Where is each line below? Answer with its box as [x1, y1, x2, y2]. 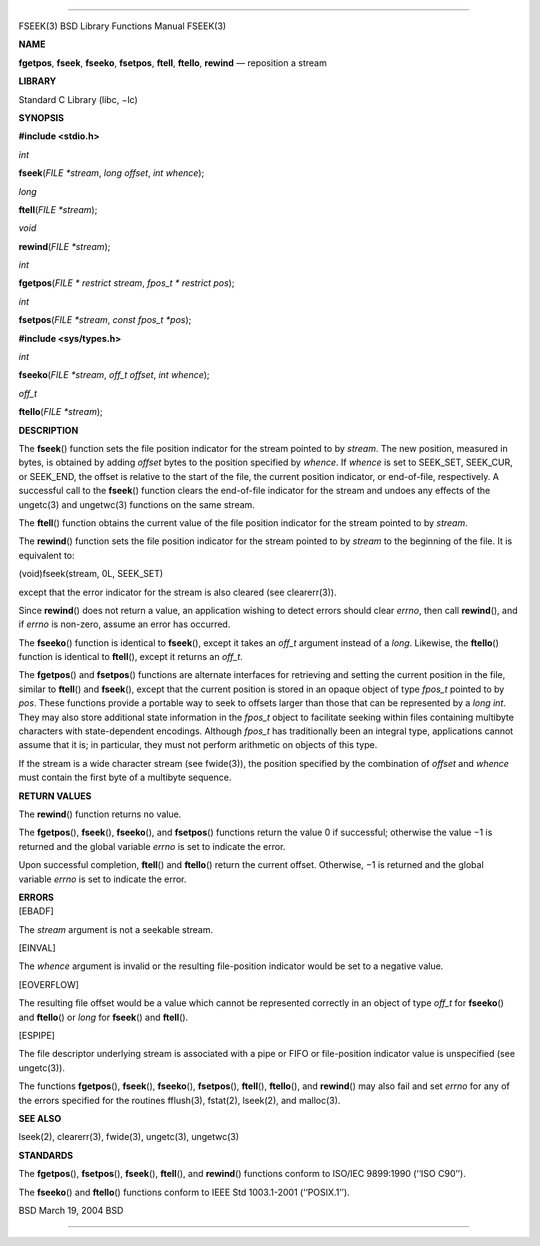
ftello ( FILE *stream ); [18, 406, 104, 418]
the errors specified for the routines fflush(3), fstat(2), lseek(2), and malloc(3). [18, 1094, 341, 1106]
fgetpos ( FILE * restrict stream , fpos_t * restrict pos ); [18, 277, 235, 289]
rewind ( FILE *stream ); [18, 240, 111, 252]
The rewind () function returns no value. [18, 808, 182, 820]
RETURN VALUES [18, 790, 92, 802]
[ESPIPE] [18, 1030, 55, 1042]
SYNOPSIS [18, 111, 65, 124]
